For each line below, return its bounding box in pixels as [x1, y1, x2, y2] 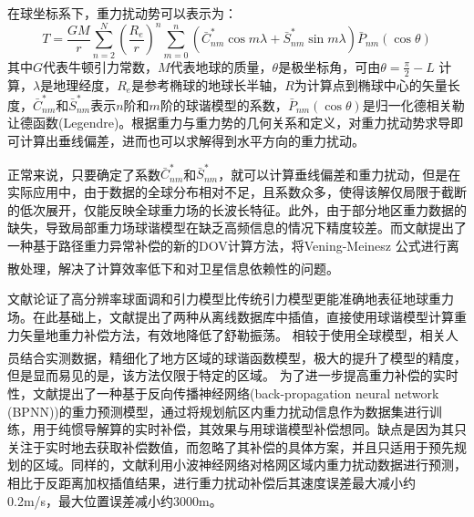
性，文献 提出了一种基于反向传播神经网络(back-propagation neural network [7, 383, 439, 402]
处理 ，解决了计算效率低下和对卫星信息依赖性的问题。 [19, 258, 339, 277]
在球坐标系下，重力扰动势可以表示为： [7, 4, 237, 22]
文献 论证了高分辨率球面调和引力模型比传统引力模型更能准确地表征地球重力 [7, 289, 454, 308]
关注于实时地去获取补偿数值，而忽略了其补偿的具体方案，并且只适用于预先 [7, 437, 454, 456]
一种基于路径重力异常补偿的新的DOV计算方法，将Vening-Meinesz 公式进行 [7, 235, 447, 254]
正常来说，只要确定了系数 [7, 164, 160, 183]
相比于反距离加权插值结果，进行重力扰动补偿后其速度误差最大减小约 [7, 472, 416, 491]
